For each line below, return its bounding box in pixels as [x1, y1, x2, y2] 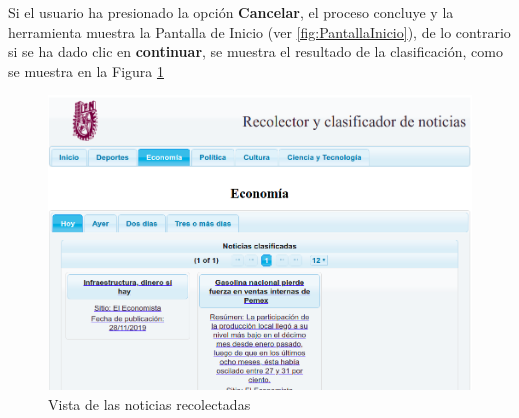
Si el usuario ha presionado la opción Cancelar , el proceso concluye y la [8, 2, 454, 22]
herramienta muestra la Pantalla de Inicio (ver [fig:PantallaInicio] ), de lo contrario [8, 21, 511, 42]
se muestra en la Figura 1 [8, 60, 164, 81]
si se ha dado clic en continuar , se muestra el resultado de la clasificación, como [8, 41, 503, 62]
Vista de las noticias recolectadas [48, 394, 251, 415]
